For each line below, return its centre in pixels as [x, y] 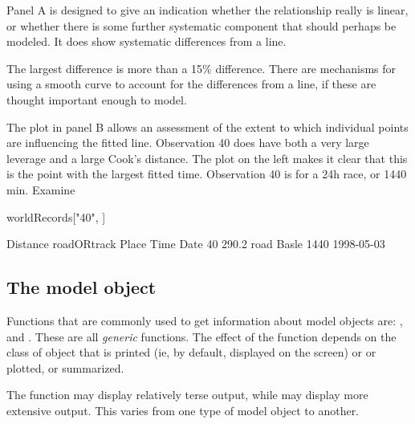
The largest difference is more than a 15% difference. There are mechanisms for [201, 68]
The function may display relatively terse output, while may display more [187, 395]
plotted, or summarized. [65, 367]
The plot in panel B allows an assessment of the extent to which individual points [207, 126]
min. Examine [41, 189]
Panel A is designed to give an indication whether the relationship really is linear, [207, 10]
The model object [81, 287]
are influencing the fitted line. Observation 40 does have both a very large [188, 143]
